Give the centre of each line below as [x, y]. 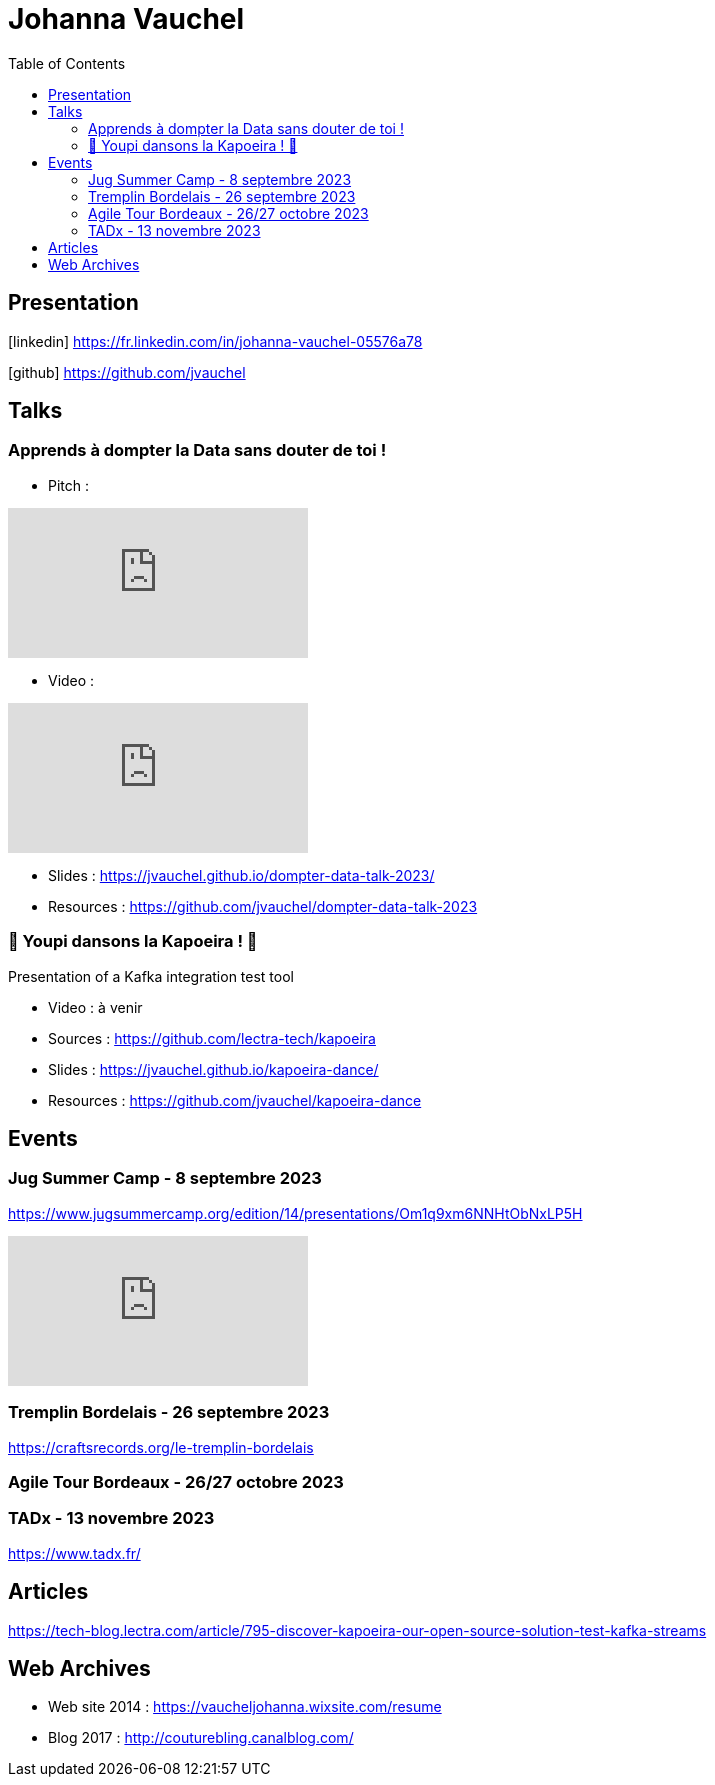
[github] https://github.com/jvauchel [127, 372]
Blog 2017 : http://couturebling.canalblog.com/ [201, 1738]
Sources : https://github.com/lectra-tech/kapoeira [212, 1038]
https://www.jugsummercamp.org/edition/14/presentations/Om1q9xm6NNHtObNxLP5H [295, 1213]
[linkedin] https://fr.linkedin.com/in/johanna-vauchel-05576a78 [215, 341]
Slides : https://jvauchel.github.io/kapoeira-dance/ [213, 1069]
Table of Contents [67, 63]
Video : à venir [95, 1007]
